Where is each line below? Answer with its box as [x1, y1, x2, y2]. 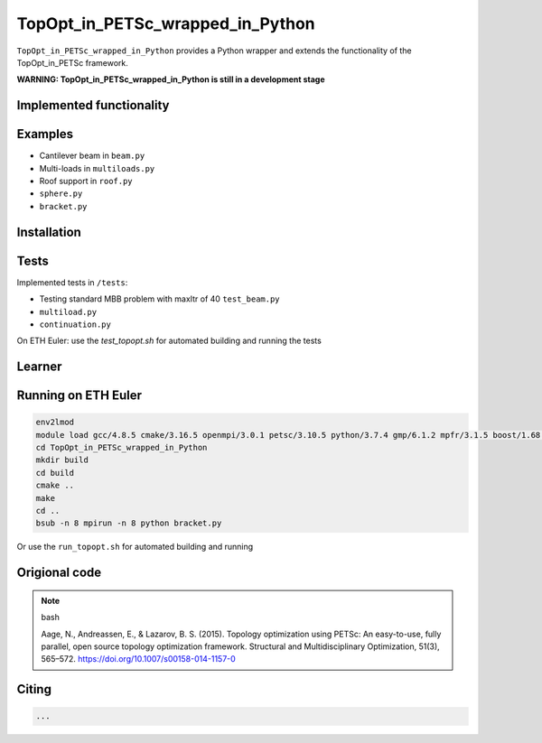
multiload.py [39, 307, 98, 317]
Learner [16, 359, 62, 375]
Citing [16, 682, 51, 697]
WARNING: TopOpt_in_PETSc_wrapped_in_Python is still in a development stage [16, 74, 325, 85]
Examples [16, 126, 74, 142]
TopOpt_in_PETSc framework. [16, 57, 128, 68]
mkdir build [35, 455, 89, 465]
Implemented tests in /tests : [16, 276, 128, 288]
